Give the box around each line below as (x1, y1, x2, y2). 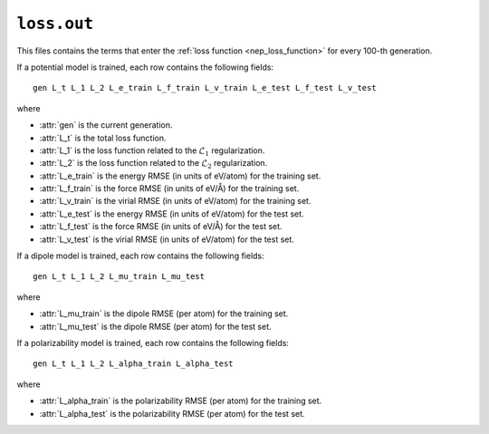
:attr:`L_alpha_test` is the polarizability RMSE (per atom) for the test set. (39, 408, 305, 419)
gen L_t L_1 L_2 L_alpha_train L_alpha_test (33, 359, 235, 369)
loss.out (16, 14, 94, 34)
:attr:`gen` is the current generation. (39, 120, 173, 130)
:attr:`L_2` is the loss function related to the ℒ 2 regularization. (39, 158, 268, 171)
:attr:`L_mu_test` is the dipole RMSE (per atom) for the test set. (39, 321, 272, 332)
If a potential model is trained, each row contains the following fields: (16, 62, 274, 72)
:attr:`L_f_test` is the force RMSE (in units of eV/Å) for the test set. (39, 221, 283, 232)
